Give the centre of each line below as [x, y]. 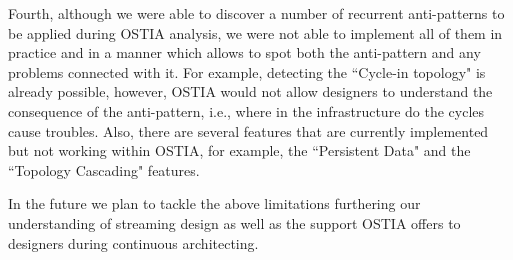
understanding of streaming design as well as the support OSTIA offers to [234, 222]
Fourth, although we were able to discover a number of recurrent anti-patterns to [256, 13]
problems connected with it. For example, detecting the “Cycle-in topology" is [247, 71]
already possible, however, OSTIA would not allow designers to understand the [250, 91]
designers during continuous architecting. [133, 242]
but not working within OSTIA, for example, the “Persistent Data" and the [239, 150]
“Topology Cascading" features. [104, 169]
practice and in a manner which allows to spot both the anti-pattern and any [244, 52]
